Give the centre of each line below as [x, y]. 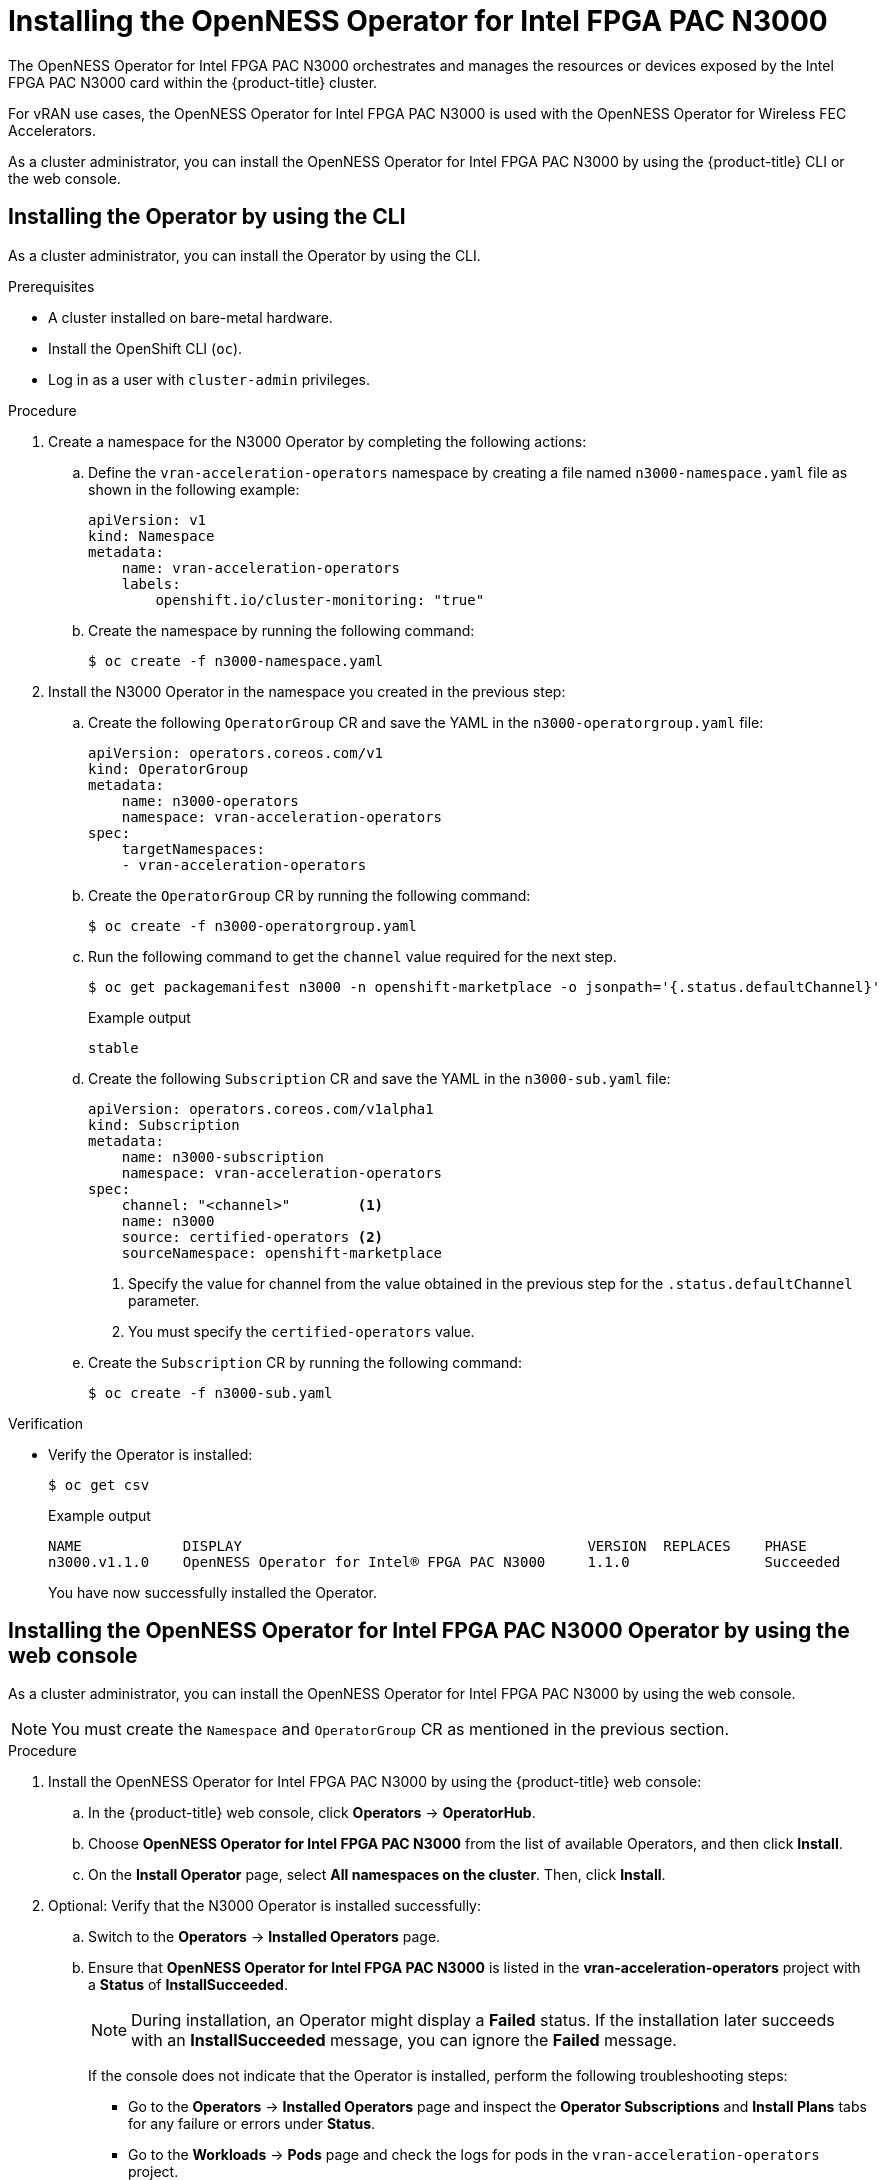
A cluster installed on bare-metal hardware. [190, 317]
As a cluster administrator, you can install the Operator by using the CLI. [244, 255]
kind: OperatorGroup [168, 768]
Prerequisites [51, 286]
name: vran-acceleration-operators [260, 567]
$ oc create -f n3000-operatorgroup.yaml [252, 925]
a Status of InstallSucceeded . [188, 1985]
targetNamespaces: [193, 848]
